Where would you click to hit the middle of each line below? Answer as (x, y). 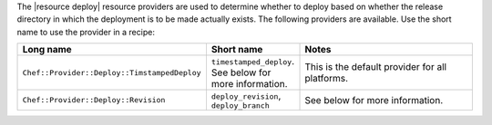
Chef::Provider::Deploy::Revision (94, 100)
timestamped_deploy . (253, 62)
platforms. (327, 79)
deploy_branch (241, 106)
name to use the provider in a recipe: (86, 32)
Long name (47, 50)
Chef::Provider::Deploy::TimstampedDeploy (112, 72)
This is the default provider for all (375, 67)
